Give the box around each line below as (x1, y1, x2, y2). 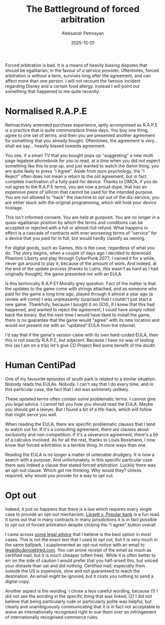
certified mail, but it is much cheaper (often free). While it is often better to (5, 552, 156, 558)
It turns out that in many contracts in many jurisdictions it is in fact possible (5, 516, 157, 523)
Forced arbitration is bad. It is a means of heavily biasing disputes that (5, 62, 148, 68)
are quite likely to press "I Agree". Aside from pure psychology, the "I (5, 168, 145, 174)
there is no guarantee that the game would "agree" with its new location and (5, 317, 160, 323)
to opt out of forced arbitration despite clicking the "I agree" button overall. (5, 522, 157, 527)
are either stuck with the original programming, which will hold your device (5, 199, 157, 205)
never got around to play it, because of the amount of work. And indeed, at (5, 260, 157, 266)
